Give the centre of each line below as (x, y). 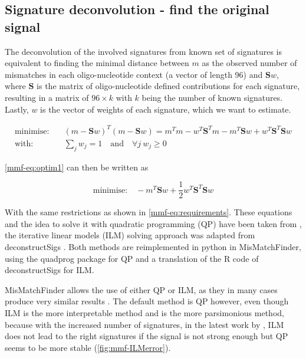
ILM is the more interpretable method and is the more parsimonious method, (144, 312)
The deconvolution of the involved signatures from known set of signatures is (143, 51)
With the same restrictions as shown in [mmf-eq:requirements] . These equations (149, 212)
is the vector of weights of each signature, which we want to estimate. (166, 109)
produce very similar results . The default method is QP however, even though (147, 301)
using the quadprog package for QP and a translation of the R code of (132, 258)
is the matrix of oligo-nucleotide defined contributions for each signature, (168, 86)
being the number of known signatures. (212, 97)
